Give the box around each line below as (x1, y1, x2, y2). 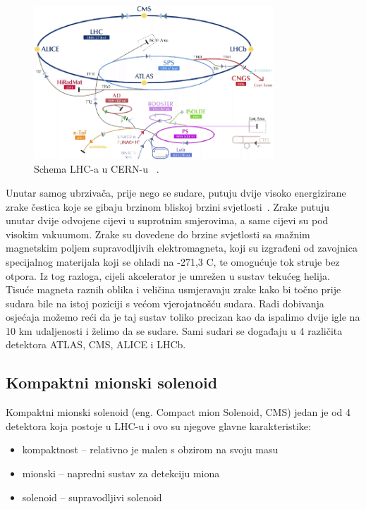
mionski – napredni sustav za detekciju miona (22, 466, 220, 481)
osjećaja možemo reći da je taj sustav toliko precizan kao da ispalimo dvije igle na (6, 309, 360, 324)
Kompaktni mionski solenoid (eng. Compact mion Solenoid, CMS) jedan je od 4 (6, 405, 351, 419)
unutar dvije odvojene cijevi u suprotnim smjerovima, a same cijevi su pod (6, 213, 329, 228)
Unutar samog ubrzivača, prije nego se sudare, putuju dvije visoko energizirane (6, 185, 346, 200)
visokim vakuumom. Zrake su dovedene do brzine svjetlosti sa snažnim (6, 226, 310, 241)
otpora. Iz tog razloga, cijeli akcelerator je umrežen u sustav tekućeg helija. (6, 268, 330, 283)
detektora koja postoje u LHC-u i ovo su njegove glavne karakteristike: (6, 418, 311, 433)
